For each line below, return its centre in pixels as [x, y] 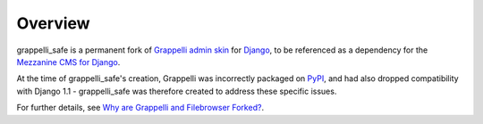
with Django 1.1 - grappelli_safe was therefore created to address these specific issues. [177, 91]
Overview [53, 23]
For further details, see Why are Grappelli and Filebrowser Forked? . [140, 108]
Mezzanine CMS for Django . [68, 62]
